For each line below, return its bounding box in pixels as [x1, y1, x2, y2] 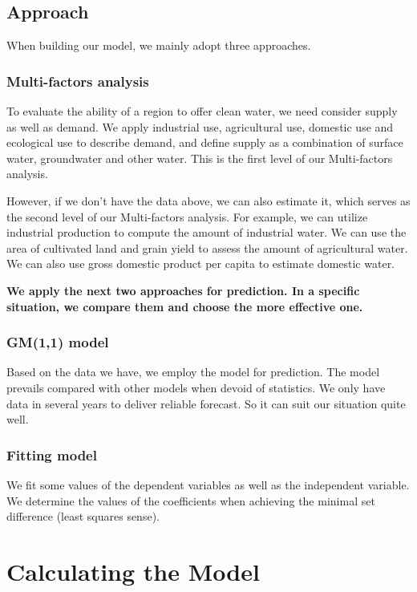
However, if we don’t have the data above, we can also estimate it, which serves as [6, 192, 411, 209]
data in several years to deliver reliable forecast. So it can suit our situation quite [6, 395, 406, 412]
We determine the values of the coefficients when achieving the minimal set [6, 492, 375, 509]
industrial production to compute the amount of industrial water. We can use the [6, 224, 407, 241]
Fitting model [6, 444, 97, 464]
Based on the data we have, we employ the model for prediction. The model [6, 363, 380, 380]
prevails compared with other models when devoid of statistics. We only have [6, 379, 386, 395]
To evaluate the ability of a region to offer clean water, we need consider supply [6, 103, 398, 120]
